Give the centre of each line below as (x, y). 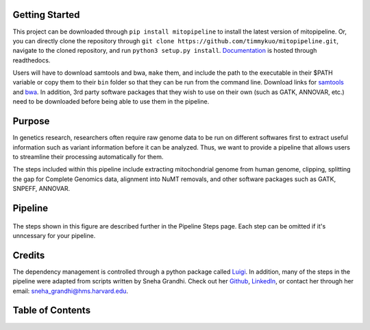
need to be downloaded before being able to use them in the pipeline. (111, 102)
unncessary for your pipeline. (54, 235)
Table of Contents (52, 310)
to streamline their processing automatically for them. (88, 156)
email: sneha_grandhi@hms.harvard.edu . (71, 291)
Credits (29, 255)
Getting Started (46, 15)
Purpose (31, 121)
